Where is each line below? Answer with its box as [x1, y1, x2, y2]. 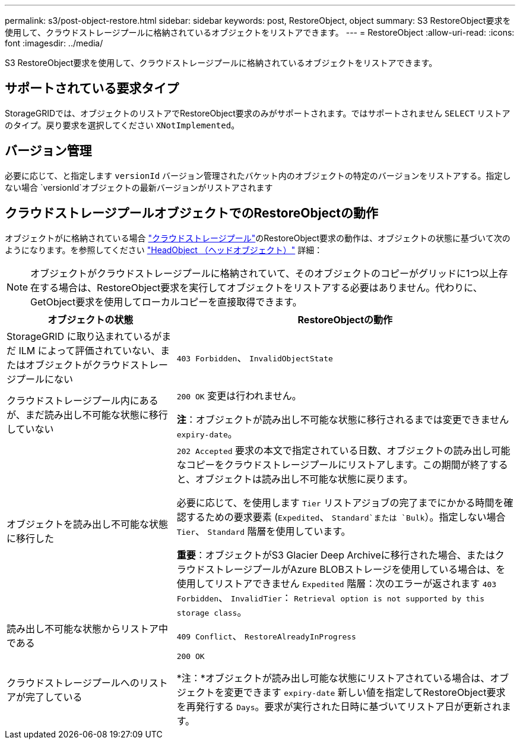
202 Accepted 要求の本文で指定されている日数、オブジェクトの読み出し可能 [176, 444, 511, 456]
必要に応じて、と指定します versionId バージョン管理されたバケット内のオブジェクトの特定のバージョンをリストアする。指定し [5, 170, 511, 181]
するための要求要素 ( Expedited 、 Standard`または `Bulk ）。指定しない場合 [186, 510, 506, 523]
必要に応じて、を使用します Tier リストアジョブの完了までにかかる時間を [176, 496, 504, 509]
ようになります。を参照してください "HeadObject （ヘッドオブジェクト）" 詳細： [5, 244, 323, 255]
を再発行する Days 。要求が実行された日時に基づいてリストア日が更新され [176, 700, 502, 713]
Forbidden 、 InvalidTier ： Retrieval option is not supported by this [176, 591, 485, 604]
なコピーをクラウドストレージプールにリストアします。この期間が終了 [176, 458, 489, 471]
